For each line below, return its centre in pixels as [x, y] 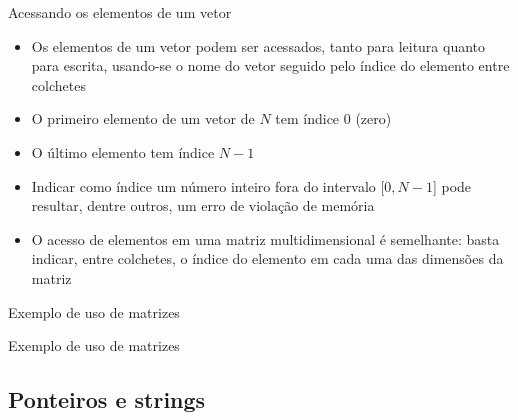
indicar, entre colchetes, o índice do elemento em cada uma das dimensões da [267, 258]
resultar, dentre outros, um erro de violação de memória [203, 205]
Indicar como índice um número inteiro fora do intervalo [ [208, 185]
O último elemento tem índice [123, 151]
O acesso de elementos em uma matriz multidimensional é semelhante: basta [265, 238]
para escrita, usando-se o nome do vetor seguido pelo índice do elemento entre [270, 65]
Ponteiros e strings [107, 399]
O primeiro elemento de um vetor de [143, 118]
